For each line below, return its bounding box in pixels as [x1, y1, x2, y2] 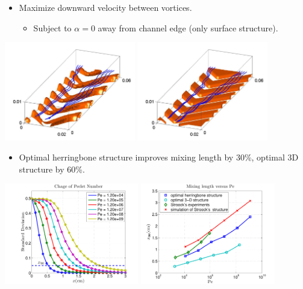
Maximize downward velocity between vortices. [19, 1, 192, 13]
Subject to [33, 21, 72, 34]
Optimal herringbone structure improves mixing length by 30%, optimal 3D [19, 151, 299, 164]
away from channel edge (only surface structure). [98, 21, 278, 34]
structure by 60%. [19, 162, 85, 175]
